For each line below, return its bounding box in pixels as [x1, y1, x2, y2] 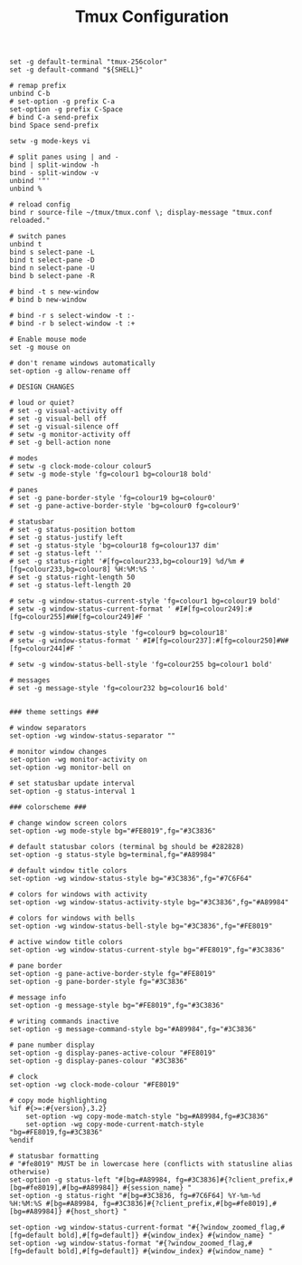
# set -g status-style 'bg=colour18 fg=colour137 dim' [9, 541, 221, 550]
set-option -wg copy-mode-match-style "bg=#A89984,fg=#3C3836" [25, 1112, 269, 1121]
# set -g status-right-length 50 [9, 573, 136, 582]
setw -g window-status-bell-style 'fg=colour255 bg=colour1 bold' [17, 660, 273, 670]
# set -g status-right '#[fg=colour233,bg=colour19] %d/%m [9, 557, 237, 566]
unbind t [9, 240, 42, 249]
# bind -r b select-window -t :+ [9, 319, 136, 328]
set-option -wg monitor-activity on [9, 755, 147, 765]
